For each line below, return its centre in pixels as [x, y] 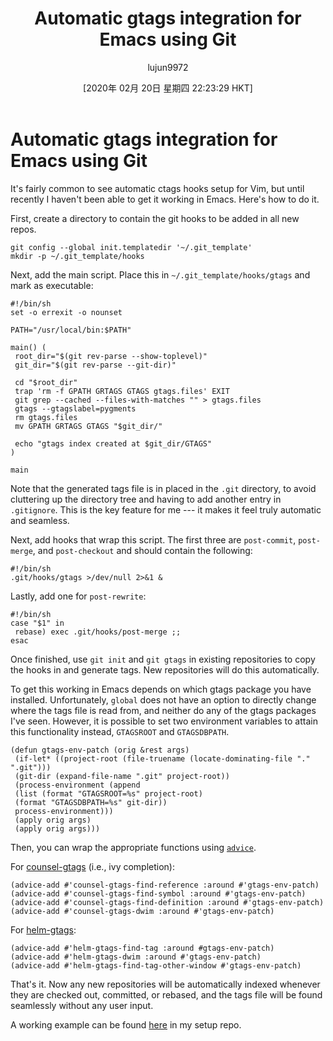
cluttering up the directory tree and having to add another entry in [146, 499]
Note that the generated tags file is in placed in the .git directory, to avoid [163, 488]
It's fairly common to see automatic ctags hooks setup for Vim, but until [157, 188]
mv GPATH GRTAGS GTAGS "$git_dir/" [88, 426]
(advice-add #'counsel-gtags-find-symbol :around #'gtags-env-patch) [158, 893]
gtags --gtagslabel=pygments [75, 408]
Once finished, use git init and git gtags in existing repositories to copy [163, 659]
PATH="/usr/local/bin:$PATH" [71, 330]
